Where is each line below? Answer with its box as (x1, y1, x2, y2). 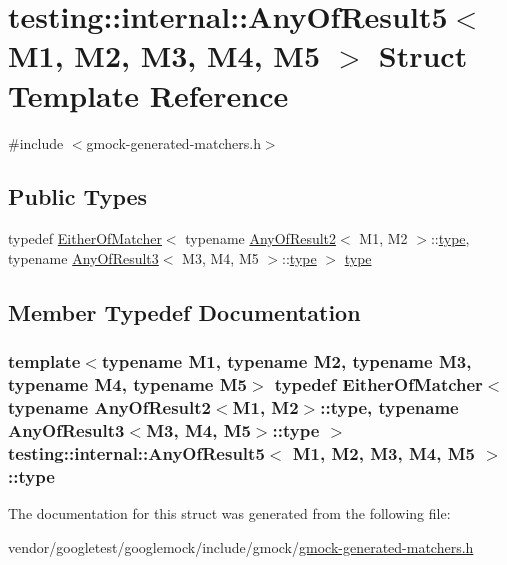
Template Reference (8, 74, 289, 115)
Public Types (8, 181, 148, 212)
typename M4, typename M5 (8, 372, 247, 397)
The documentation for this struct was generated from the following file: (8, 503, 451, 524)
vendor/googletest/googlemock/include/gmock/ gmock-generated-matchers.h (8, 536, 474, 557)
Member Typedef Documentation (8, 296, 361, 327)
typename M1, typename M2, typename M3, (101, 349, 472, 374)
